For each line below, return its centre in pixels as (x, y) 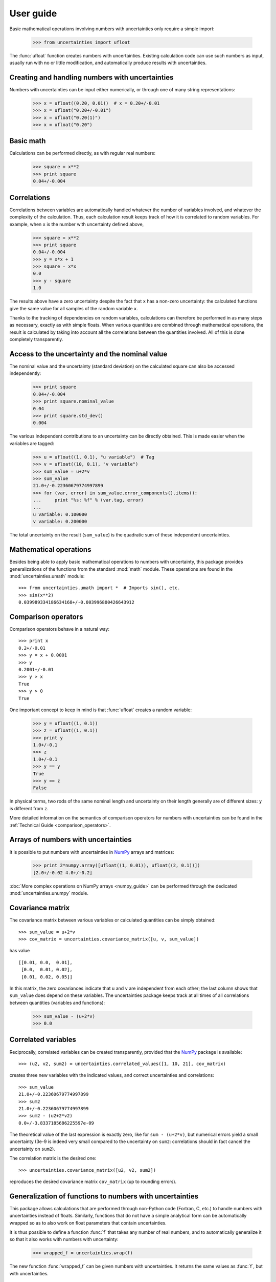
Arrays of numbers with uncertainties (71, 840)
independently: (25, 373)
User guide (33, 13)
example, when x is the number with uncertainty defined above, (77, 224)
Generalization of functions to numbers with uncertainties (104, 1196)
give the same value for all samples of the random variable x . (74, 308)
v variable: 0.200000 (60, 522)
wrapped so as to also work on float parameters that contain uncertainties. (88, 1223)
